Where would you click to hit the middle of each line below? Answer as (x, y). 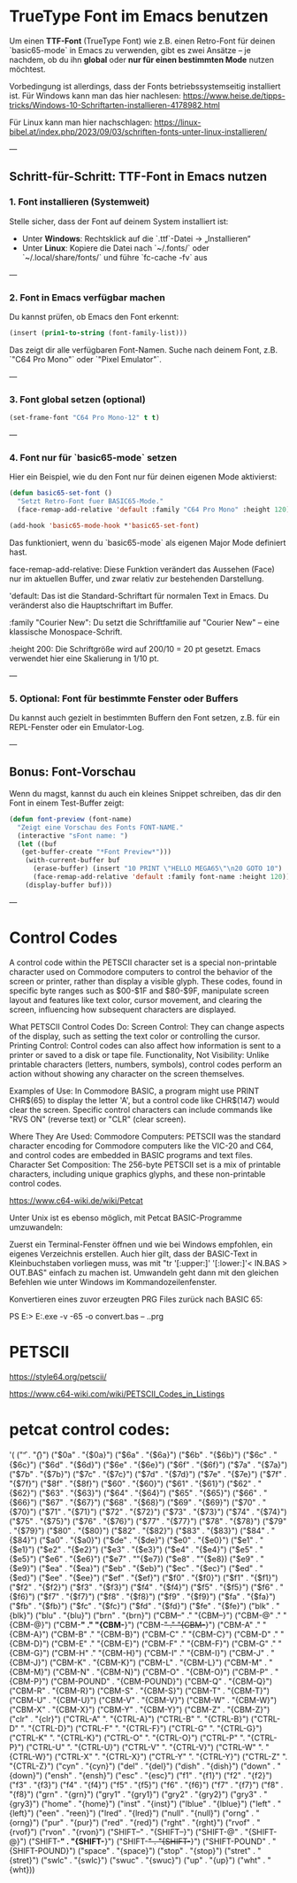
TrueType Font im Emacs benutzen (139, 16)
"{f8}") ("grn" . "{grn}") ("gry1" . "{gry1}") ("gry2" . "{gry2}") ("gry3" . (136, 1794)
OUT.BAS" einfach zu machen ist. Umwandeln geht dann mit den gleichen (144, 1272)
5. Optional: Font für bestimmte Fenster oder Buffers (124, 698)
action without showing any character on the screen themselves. (127, 1073)
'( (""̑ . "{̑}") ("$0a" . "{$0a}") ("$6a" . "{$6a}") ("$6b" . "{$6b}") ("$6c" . (141, 1454)
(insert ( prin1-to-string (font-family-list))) (99, 333)
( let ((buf (37, 844)
